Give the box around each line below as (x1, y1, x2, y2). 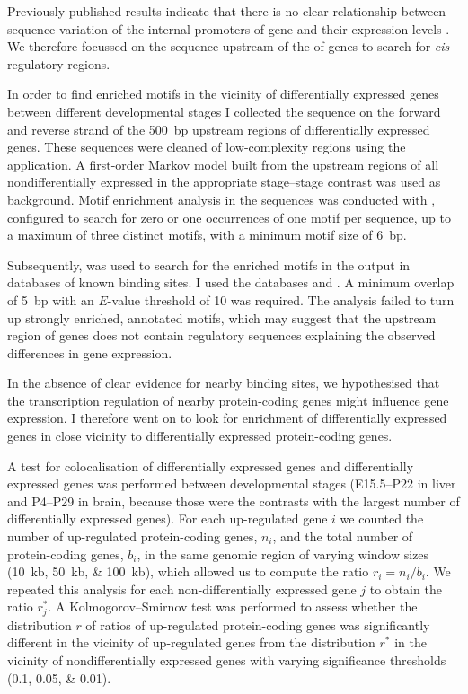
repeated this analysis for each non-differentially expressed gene (7, 579, 357, 598)
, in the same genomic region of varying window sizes (137, 544, 429, 563)
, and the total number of (272, 527, 413, 546)
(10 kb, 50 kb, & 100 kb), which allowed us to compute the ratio (7, 562, 369, 581)
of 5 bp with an (7, 290, 94, 309)
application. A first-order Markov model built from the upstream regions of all (7, 154, 439, 173)
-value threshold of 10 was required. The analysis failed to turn (107, 290, 455, 309)
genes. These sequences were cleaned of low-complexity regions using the (7, 137, 406, 156)
